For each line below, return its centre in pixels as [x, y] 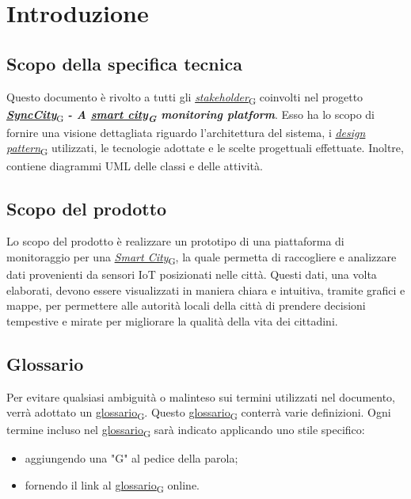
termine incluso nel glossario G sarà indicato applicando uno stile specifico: [186, 431]
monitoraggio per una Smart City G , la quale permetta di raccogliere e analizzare [202, 257]
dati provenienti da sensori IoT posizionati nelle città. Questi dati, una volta [192, 274]
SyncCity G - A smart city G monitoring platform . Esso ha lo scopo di [190, 115]
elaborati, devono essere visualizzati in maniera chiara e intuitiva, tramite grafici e [206, 289]
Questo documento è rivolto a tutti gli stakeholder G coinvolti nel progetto [185, 97]
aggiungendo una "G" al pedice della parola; [131, 458]
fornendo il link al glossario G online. [112, 486]
